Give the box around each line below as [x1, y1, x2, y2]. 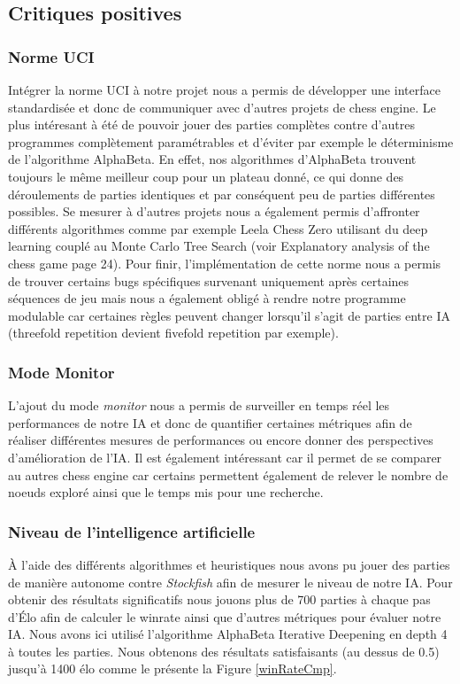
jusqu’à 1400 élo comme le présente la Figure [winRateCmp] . [8, 659, 337, 678]
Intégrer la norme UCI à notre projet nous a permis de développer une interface [8, 81, 441, 98]
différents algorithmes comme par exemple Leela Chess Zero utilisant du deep [8, 219, 428, 237]
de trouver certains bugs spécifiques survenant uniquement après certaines [8, 271, 410, 290]
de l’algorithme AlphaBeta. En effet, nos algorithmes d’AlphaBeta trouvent [8, 150, 417, 168]
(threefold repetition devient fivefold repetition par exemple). [8, 323, 339, 342]
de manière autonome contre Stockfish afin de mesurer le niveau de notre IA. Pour [8, 572, 453, 591]
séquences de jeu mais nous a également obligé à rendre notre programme [8, 289, 406, 307]
